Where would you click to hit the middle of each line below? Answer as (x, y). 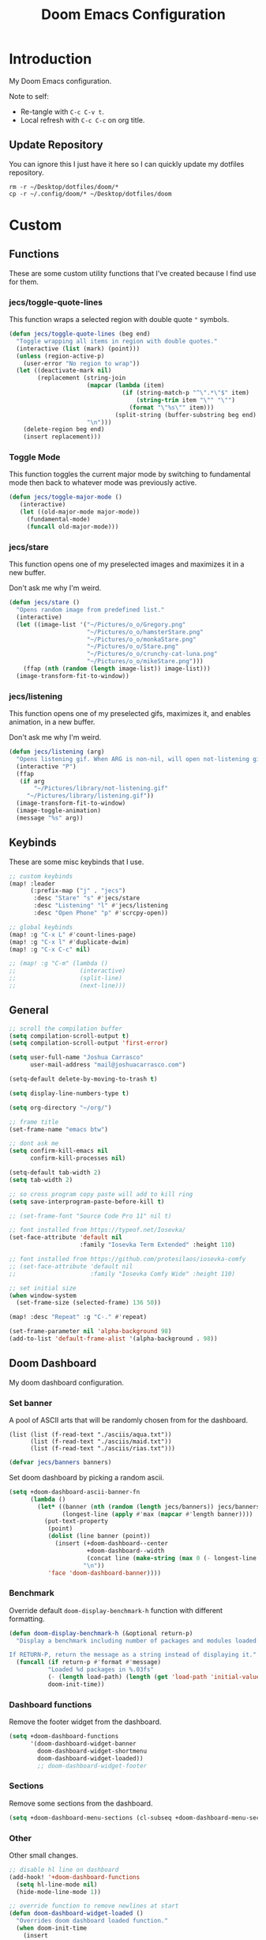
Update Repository (56, 145)
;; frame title (34, 1122)
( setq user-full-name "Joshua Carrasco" (77, 1058)
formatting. (27, 1619)
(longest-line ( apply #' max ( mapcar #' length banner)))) (157, 1514)
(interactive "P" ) (47, 766)
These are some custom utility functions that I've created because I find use (133, 273)
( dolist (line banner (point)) (99, 1536)
